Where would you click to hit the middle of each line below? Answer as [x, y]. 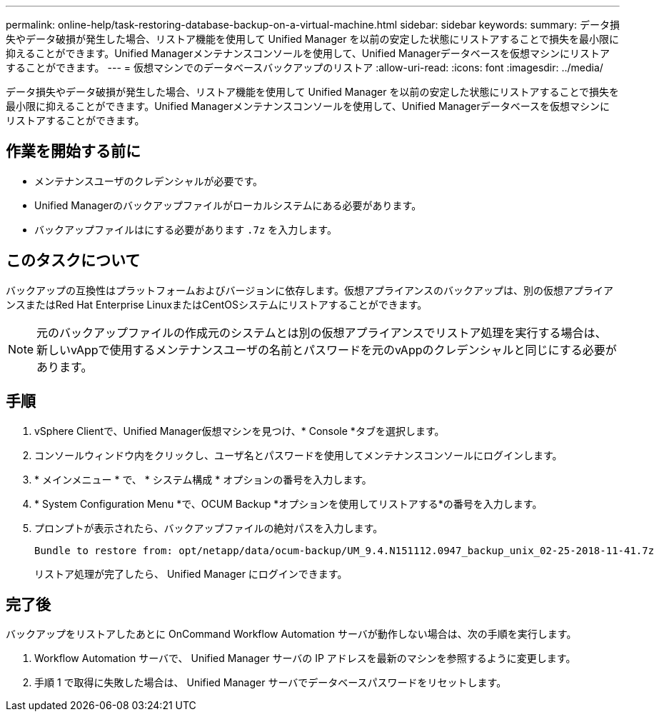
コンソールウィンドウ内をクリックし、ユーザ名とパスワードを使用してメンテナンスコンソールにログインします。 [298, 455]
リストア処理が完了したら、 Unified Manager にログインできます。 [191, 573]
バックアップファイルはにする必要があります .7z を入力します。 [186, 229]
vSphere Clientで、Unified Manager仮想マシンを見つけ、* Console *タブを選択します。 [240, 431]
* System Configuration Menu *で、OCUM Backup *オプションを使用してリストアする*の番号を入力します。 [288, 503]
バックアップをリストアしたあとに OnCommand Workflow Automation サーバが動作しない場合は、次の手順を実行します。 [291, 634]
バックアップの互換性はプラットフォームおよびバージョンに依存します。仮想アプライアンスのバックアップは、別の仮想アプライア [310, 290]
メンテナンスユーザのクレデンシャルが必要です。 [149, 181]
